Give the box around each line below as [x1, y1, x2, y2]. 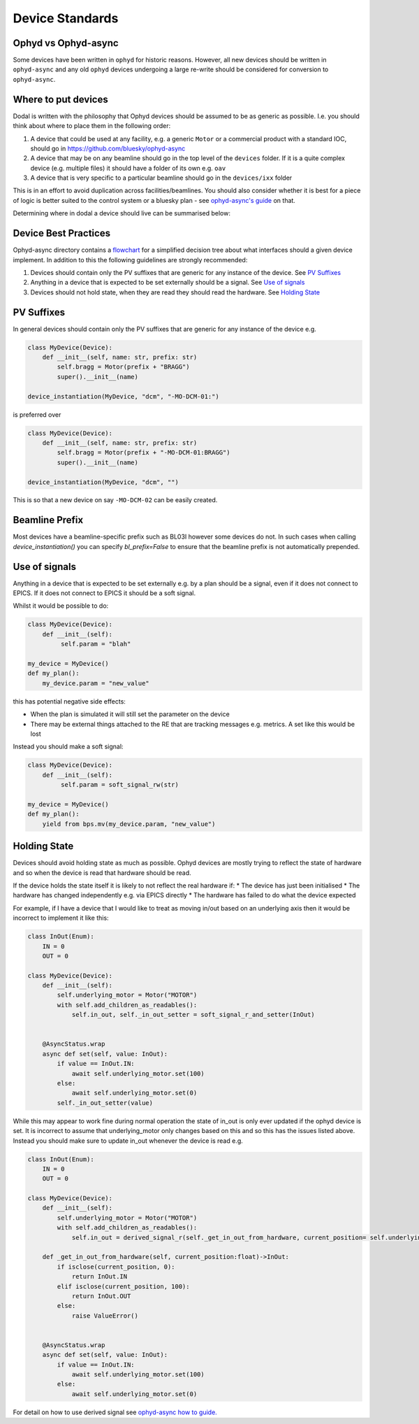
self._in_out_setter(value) [57, 1099, 154, 1106]
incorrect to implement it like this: [13, 913, 109, 923]
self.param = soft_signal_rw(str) [60, 781, 179, 789]
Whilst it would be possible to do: [13, 601, 109, 610]
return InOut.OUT [71, 1292, 131, 1300]
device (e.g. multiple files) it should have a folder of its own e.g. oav [30, 164, 226, 172]
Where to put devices [13, 93, 108, 105]
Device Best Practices [13, 227, 111, 239]
